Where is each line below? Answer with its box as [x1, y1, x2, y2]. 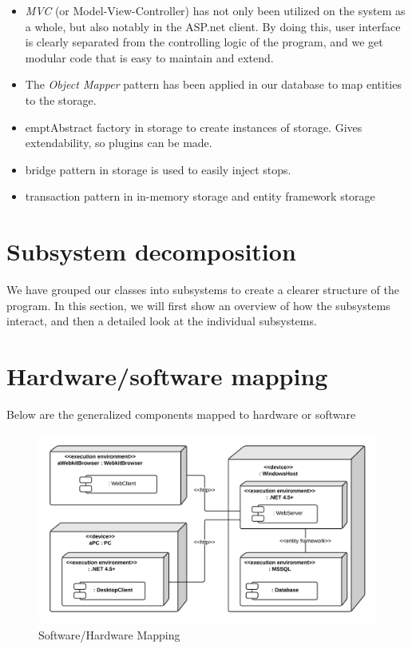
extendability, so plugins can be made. [25, 134, 212, 151]
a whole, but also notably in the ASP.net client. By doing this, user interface [25, 18, 401, 34]
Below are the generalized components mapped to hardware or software [6, 405, 356, 422]
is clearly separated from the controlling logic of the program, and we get [25, 34, 383, 50]
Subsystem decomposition [6, 235, 296, 268]
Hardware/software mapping [6, 360, 328, 392]
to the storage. [25, 91, 97, 108]
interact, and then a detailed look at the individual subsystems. [6, 313, 317, 329]
